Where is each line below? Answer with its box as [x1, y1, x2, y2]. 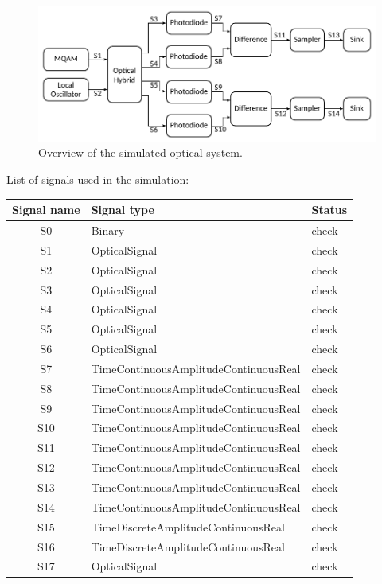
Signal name [12, 201, 80, 218]
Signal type [91, 201, 154, 218]
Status [311, 201, 348, 218]
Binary [91, 222, 125, 238]
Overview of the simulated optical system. [38, 144, 243, 161]
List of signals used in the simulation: [6, 171, 189, 188]
